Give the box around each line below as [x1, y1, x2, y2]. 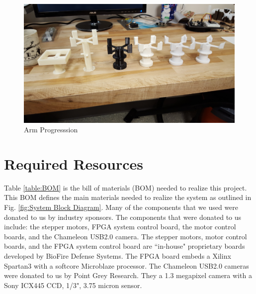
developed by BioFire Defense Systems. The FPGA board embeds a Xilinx [4, 250, 231, 261]
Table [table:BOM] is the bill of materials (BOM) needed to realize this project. [4, 182, 247, 193]
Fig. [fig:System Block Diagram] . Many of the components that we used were [4, 202, 239, 212]
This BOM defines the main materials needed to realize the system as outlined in [4, 192, 252, 202]
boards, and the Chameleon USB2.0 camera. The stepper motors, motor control [4, 231, 247, 241]
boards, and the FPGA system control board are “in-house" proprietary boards [4, 241, 245, 251]
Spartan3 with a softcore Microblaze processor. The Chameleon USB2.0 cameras [4, 260, 249, 271]
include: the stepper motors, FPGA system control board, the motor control [4, 221, 236, 232]
